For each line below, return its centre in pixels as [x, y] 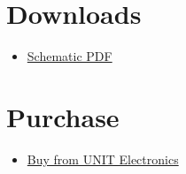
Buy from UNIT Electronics [103, 159]
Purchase [63, 116]
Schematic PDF [70, 56]
